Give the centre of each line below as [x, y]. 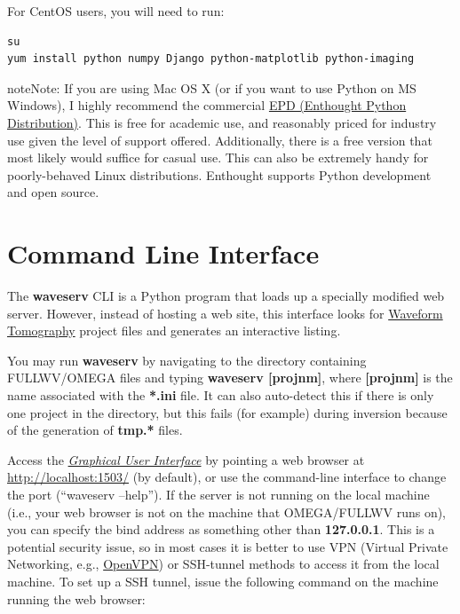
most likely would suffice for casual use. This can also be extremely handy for [218, 157]
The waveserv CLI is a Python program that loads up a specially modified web [226, 296]
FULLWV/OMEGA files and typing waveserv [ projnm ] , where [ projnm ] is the [230, 378]
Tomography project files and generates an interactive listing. [174, 331]
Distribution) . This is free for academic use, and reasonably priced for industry [222, 122]
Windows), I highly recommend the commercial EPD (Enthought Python [207, 105]
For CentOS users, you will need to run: [116, 11]
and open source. [53, 192]
